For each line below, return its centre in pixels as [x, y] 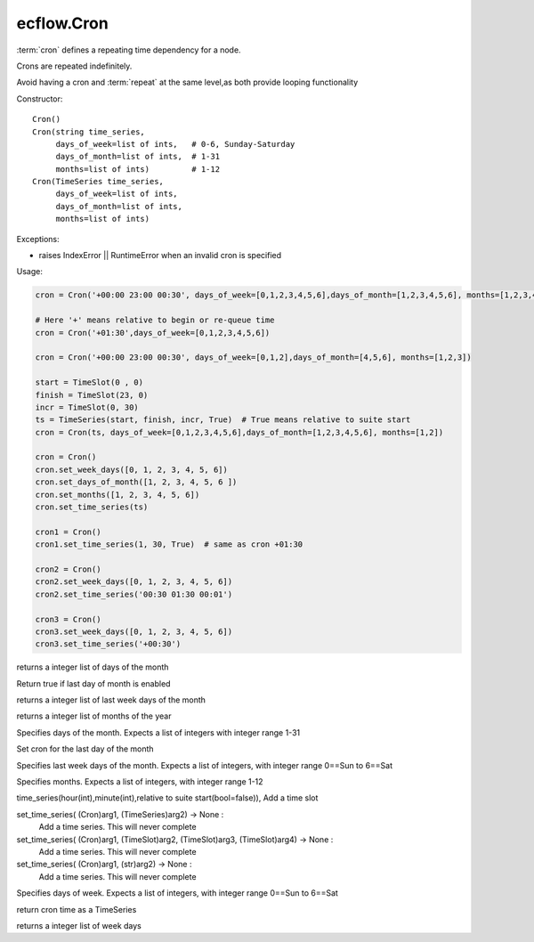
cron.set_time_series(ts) [92, 507]
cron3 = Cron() [68, 619]
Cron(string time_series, [89, 132]
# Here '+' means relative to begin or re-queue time [155, 320]
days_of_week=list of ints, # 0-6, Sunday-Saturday [175, 144]
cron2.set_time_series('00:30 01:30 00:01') [134, 594]
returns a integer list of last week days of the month [111, 700]
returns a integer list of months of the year [94, 716]
